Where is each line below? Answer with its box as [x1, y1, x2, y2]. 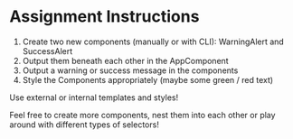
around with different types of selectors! [9, 119, 160, 130]
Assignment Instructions [9, 6, 200, 27]
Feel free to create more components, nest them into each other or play [9, 109, 276, 120]
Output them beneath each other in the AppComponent [22, 55, 229, 66]
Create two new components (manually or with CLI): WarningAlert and [22, 36, 285, 47]
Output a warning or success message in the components [22, 65, 239, 76]
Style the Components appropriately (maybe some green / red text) [22, 74, 274, 85]
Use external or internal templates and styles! [9, 92, 179, 103]
